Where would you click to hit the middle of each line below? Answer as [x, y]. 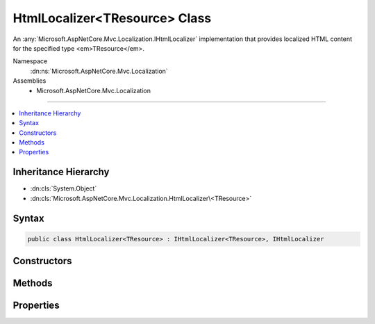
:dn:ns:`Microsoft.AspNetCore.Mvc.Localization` [99, 71]
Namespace [30, 61]
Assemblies [30, 81]
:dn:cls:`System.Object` [64, 188]
